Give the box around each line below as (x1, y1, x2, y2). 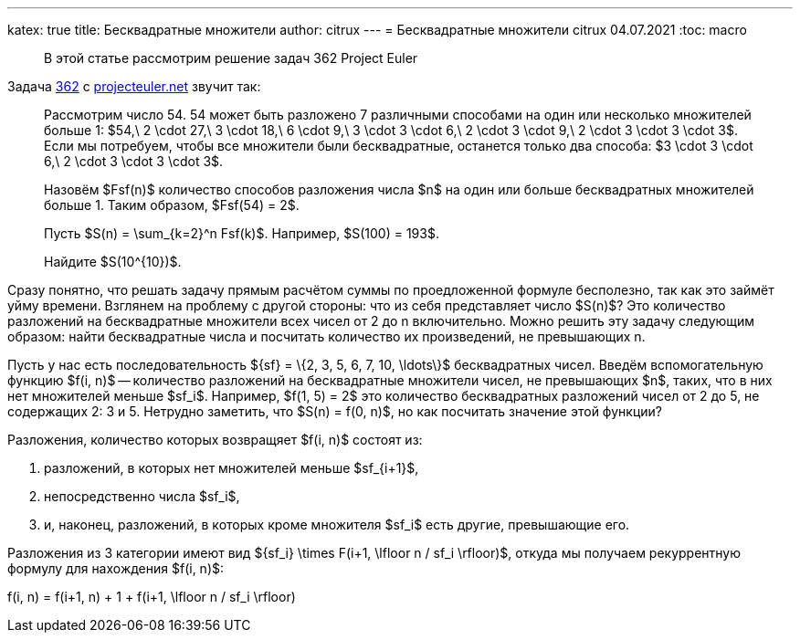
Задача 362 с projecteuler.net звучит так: (7, 79, 261, 94)
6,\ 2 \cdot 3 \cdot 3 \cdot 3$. (44, 153, 224, 169)
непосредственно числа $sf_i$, (44, 488, 240, 504)
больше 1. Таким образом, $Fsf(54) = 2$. (44, 197, 300, 213)
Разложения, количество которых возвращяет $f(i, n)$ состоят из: (7, 432, 423, 447)
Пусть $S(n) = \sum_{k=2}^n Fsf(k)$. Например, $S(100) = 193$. (44, 226, 439, 241)
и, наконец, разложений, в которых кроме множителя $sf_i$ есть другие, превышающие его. (44, 517, 630, 532)
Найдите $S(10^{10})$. (44, 254, 182, 269)
